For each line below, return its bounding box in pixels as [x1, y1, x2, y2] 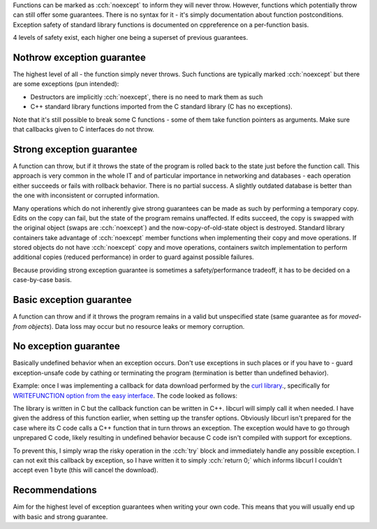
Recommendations [13, 484, 97, 496]
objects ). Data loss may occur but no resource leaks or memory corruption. [28, 322, 245, 330]
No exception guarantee [13, 340, 120, 353]
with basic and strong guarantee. [13, 512, 108, 521]
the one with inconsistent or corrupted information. [13, 191, 160, 199]
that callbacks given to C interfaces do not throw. [13, 125, 155, 134]
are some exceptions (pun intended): [13, 80, 119, 88]
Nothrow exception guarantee [13, 51, 146, 63]
